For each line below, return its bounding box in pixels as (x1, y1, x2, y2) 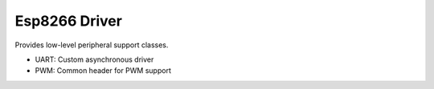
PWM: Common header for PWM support (35, 66, 172, 75)
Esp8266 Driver (14, 12, 122, 30)
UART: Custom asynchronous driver (35, 55, 154, 64)
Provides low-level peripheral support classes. (14, 40, 169, 50)
